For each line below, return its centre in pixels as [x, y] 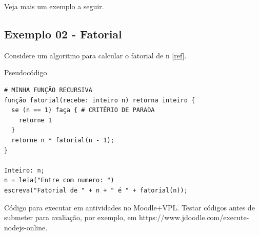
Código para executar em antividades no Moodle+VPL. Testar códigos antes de [129, 207]
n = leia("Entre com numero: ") [59, 180]
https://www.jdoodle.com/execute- [194, 217]
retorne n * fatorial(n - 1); [63, 140]
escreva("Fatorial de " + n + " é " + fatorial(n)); [96, 190]
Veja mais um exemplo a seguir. [54, 6]
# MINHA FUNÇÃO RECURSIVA [48, 90]
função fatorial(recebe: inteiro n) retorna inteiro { [100, 100]
